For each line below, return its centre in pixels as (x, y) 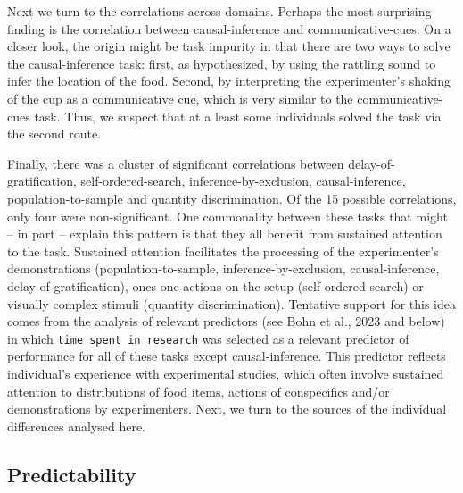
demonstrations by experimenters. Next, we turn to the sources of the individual (227, 409)
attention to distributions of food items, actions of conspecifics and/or (198, 391)
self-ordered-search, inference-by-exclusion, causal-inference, (243, 181)
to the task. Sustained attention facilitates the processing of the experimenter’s (223, 251)
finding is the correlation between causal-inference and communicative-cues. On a (229, 28)
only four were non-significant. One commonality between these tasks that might (227, 216)
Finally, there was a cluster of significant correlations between (176, 163)
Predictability (72, 474)
